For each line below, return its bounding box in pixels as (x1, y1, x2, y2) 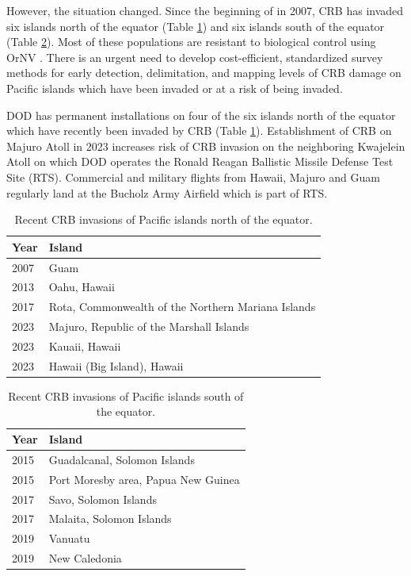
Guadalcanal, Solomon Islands (48, 451, 195, 467)
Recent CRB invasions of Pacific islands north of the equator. (14, 211, 313, 228)
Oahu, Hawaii (48, 278, 115, 295)
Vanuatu (48, 530, 90, 547)
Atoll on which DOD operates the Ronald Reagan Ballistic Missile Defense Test (6, 153, 394, 170)
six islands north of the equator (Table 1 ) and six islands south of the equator (6, 17, 385, 34)
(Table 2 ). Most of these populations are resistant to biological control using (6, 33, 376, 50)
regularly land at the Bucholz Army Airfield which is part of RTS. (6, 184, 328, 201)
